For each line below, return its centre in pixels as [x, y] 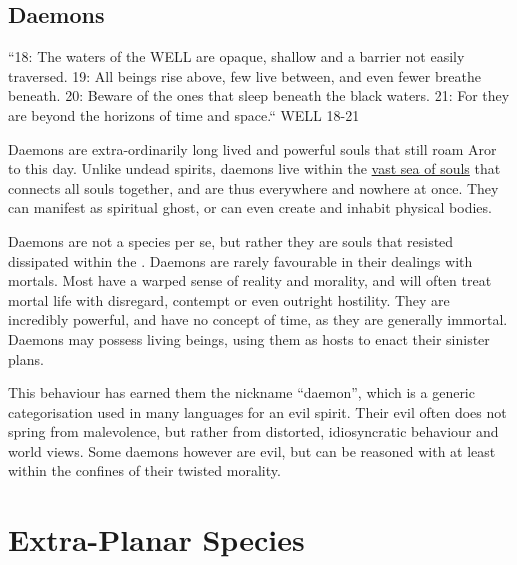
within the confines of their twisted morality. [144, 470]
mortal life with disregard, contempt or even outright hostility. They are [229, 299]
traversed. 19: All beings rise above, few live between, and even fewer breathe [244, 75]
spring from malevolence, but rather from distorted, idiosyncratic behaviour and [253, 431]
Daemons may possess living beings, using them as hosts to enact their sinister [249, 338]
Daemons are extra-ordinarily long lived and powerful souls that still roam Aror [252, 148]
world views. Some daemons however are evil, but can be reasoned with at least [252, 450]
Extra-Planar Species [156, 539]
